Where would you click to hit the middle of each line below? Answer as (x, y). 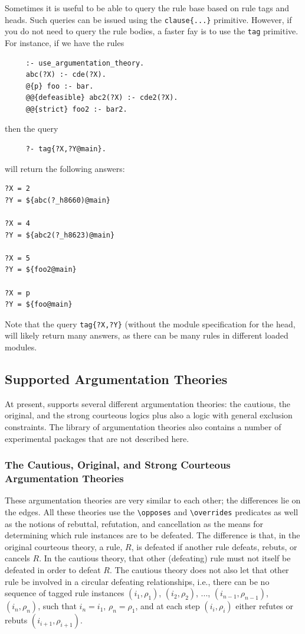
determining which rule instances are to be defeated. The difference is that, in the (152, 535)
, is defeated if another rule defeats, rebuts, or (214, 546)
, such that (57, 606)
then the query (32, 129)
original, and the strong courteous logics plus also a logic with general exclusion (149, 415)
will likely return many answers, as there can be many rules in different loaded (147, 335)
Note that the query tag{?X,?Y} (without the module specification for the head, (150, 323)
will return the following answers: (65, 168)
